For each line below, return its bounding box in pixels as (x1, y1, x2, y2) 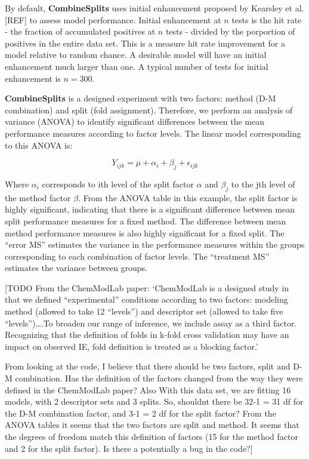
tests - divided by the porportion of (165, 25, 295, 38)
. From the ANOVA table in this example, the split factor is (78, 191, 298, 204)
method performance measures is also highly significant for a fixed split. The (5, 226, 285, 239)
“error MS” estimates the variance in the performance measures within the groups (5, 238, 305, 251)
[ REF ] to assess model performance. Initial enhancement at (5, 13, 221, 26)
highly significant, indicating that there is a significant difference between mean (5, 203, 295, 215)
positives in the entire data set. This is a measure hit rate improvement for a (5, 36, 285, 49)
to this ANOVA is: (5, 138, 73, 151)
